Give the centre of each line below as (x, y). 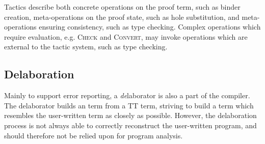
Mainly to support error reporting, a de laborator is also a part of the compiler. (127, 95)
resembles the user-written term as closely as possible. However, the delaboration (130, 115)
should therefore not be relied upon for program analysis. (94, 135)
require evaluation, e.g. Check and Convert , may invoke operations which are (126, 36)
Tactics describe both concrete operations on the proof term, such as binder (122, 7)
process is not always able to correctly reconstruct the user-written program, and (130, 125)
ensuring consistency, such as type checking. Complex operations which (150, 27)
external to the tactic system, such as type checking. (86, 47)
